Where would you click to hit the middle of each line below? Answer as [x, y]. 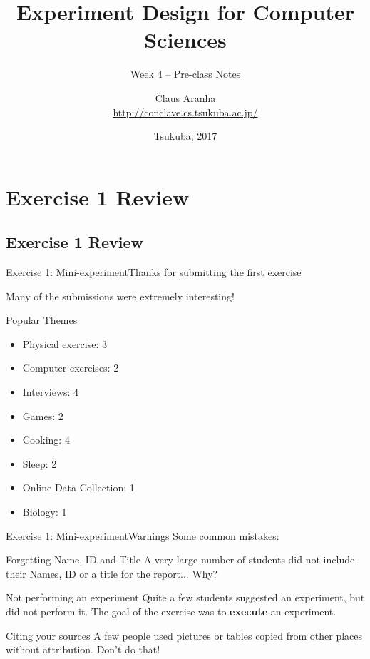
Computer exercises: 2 [71, 368]
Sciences [185, 40]
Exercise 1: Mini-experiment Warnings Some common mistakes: [143, 535]
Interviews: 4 [51, 392]
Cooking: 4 [46, 440]
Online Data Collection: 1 [78, 487]
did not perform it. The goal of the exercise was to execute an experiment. [171, 611]
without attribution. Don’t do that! [83, 649]
